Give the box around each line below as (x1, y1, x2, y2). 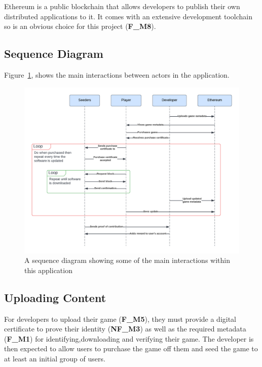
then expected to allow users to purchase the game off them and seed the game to (4, 343, 258, 354)
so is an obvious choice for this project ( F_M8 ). (4, 21, 156, 31)
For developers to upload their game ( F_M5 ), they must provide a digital (4, 313, 237, 324)
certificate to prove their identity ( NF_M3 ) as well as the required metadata (4, 323, 246, 334)
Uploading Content (4, 289, 106, 305)
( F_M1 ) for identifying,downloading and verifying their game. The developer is (4, 333, 254, 344)
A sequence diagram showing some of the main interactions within (24, 255, 230, 265)
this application (24, 264, 72, 275)
